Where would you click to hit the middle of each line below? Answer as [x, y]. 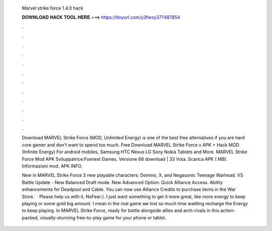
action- [228, 211]
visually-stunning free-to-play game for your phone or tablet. [103, 217]
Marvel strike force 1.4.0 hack [53, 8]
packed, [30, 217]
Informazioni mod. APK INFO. [52, 166]
